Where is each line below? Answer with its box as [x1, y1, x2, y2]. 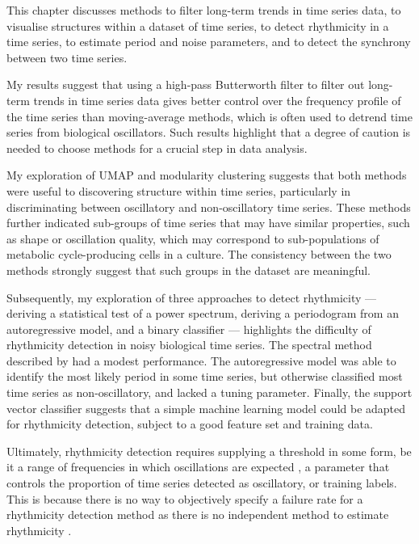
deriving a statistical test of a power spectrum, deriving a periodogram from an [6, 305, 399, 322]
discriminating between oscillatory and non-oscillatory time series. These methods [6, 198, 411, 215]
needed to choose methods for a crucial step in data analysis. [6, 139, 308, 156]
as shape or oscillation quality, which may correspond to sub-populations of [6, 230, 379, 247]
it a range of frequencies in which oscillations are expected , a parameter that [6, 458, 390, 475]
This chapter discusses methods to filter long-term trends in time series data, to [6, 2, 401, 18]
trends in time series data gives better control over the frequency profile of [33, 91, 401, 108]
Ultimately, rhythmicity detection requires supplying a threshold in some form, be [6, 442, 412, 459]
